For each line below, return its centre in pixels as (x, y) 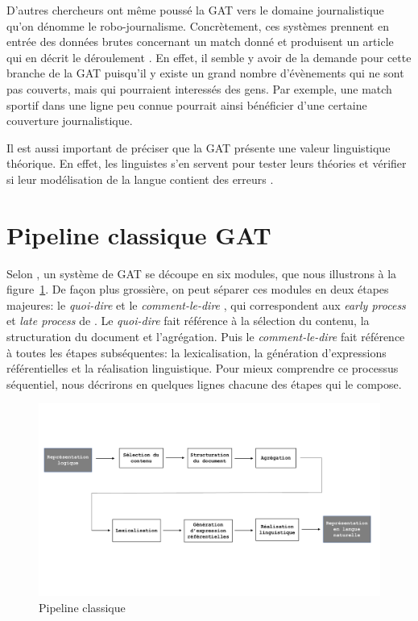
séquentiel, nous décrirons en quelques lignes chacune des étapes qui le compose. (204, 383)
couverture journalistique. (70, 121)
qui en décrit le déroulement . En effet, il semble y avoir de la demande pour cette (209, 57)
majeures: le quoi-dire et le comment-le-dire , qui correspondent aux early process (206, 304)
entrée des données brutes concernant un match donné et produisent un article (200, 42)
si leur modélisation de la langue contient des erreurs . (140, 179)
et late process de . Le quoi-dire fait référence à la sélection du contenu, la (188, 321)
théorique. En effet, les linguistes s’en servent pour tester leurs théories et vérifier (207, 163)
